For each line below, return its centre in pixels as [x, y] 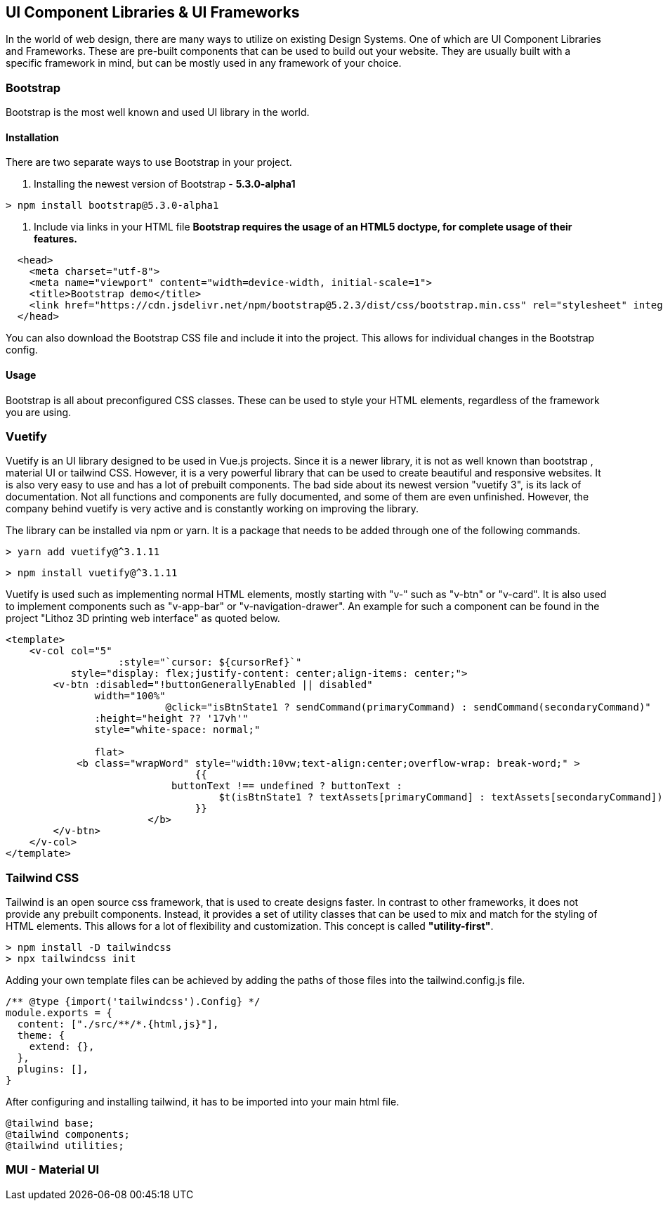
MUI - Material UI [53, 1170]
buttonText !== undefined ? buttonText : [287, 786]
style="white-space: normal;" [177, 730]
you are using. [39, 412]
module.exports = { [59, 1013]
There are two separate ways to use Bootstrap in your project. [149, 162]
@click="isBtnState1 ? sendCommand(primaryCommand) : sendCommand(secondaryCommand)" [408, 707]
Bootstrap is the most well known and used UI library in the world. [158, 112]
